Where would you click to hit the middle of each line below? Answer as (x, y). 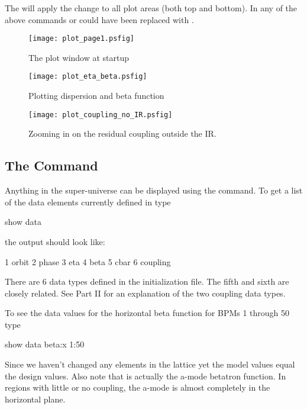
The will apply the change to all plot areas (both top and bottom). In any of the (151, 8)
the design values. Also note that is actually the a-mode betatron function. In (146, 376)
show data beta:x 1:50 (45, 344)
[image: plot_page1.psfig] (81, 39)
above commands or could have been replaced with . (99, 19)
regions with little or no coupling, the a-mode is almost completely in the (138, 387)
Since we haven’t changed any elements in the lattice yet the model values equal (150, 364)
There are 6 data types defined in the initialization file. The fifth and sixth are (147, 281)
